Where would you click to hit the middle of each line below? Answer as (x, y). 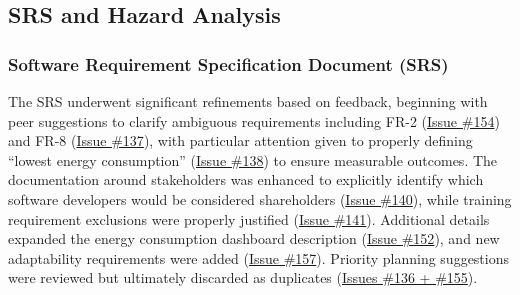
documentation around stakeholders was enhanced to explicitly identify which (246, 179)
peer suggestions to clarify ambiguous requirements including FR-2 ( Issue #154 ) (254, 120)
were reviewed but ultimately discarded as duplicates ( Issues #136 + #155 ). (243, 277)
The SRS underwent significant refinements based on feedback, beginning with (248, 101)
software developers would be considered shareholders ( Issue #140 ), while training (260, 198)
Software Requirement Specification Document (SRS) (228, 63)
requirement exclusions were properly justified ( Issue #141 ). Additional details (249, 218)
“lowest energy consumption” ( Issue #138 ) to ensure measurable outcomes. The (253, 159)
